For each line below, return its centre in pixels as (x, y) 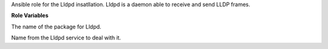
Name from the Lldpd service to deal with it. (66, 38)
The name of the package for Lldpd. (56, 27)
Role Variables (30, 16)
